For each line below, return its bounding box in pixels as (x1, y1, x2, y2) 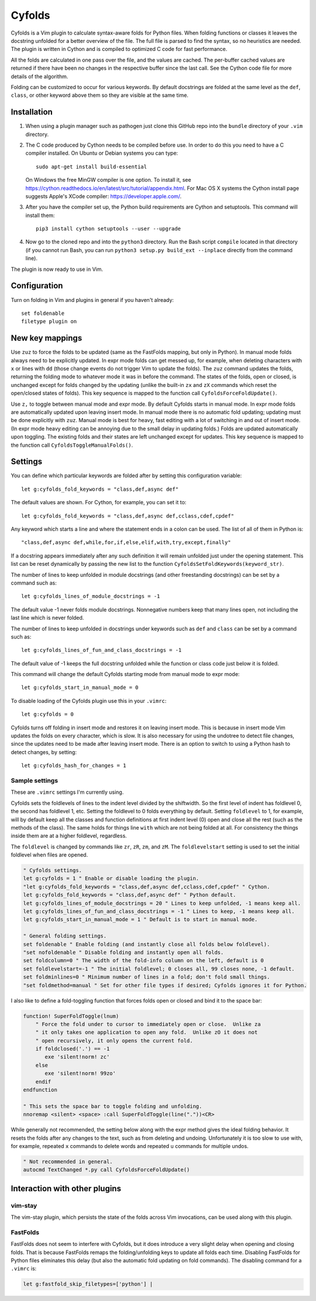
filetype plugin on (21, 318, 77, 325)
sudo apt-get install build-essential (36, 163, 147, 170)
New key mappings (11, 333, 83, 343)
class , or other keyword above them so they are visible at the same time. (11, 91, 188, 99)
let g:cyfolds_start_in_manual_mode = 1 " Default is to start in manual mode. (23, 916, 258, 923)
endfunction (23, 1086, 58, 1093)
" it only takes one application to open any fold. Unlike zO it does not (35, 1029, 258, 1036)
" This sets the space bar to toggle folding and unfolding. (23, 1103, 202, 1109)
